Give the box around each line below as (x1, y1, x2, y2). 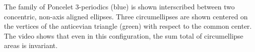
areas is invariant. (4, 40, 58, 51)
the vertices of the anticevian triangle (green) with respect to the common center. (4, 21, 252, 31)
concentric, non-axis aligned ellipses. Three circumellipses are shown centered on (4, 11, 248, 21)
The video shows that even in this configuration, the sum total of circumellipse (4, 30, 244, 41)
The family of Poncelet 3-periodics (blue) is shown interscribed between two (4, 1, 235, 11)
